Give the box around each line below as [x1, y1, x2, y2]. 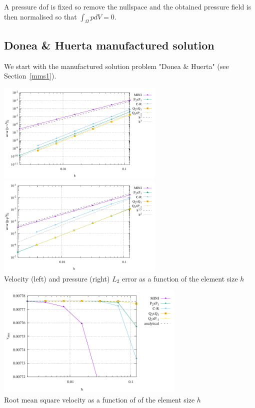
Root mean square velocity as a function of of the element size [4, 394, 195, 405]
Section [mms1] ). [4, 70, 56, 81]
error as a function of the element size [122, 273, 238, 283]
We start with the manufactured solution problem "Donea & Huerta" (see [4, 60, 229, 71]
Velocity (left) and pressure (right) [4, 273, 110, 283]
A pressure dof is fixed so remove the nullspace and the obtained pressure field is [4, 1, 251, 11]
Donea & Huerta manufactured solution [4, 37, 214, 52]
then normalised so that [4, 11, 77, 21]
